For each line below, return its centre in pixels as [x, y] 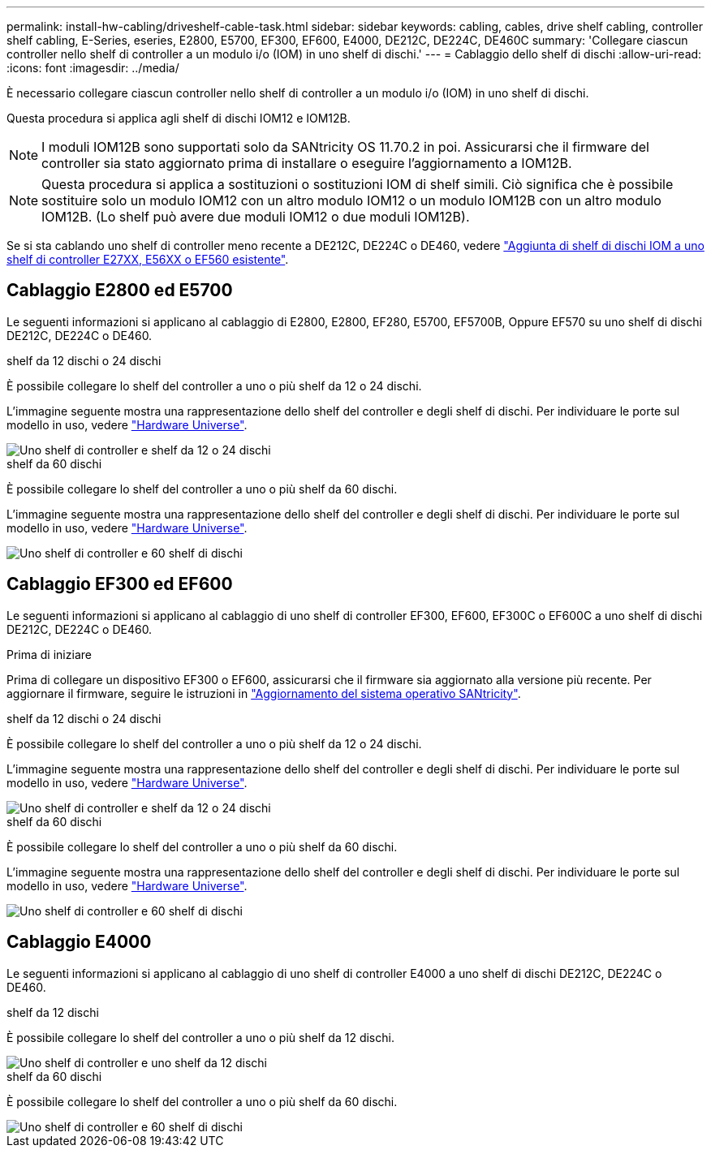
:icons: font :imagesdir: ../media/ [93, 68]
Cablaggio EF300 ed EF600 [120, 584]
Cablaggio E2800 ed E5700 [120, 291]
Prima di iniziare [49, 654]
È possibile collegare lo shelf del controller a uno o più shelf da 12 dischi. [200, 1037]
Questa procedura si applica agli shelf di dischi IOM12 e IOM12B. [179, 118]
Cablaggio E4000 [79, 942]
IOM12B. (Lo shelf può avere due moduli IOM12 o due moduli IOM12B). [256, 217]
